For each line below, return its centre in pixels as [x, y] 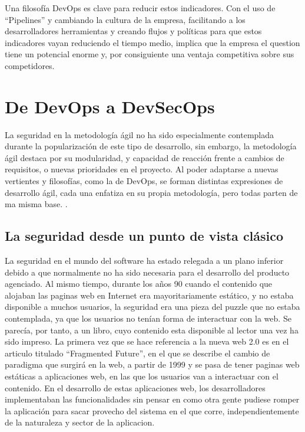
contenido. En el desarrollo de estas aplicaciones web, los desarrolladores [135, 387]
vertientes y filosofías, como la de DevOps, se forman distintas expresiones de [144, 181]
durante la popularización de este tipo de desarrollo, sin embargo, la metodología [151, 146]
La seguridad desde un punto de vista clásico [144, 236]
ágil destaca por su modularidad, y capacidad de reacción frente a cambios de [145, 157]
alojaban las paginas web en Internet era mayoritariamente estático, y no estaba [149, 295]
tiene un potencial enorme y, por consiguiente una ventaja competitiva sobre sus [150, 54]
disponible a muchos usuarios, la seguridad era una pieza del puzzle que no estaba [152, 307]
